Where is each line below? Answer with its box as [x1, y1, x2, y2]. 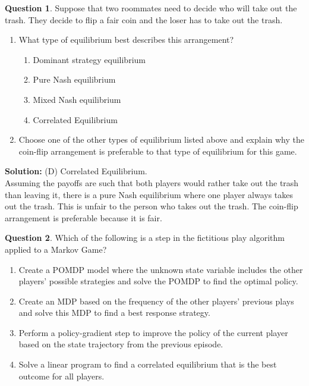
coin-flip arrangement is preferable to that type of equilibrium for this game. [18, 145, 297, 157]
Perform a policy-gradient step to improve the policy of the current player [18, 326, 288, 338]
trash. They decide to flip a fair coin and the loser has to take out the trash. [5, 13, 283, 26]
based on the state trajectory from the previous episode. [18, 338, 223, 350]
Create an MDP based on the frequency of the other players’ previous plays [18, 294, 294, 307]
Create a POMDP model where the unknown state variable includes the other [18, 263, 303, 275]
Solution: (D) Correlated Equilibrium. [5, 165, 147, 177]
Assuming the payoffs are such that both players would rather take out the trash [5, 176, 299, 189]
